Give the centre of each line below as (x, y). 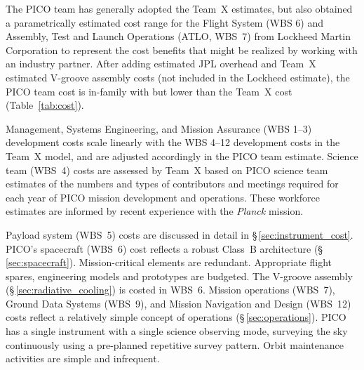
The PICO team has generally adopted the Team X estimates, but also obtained (179, 8)
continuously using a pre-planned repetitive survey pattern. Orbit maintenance (175, 344)
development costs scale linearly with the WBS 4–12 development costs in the (173, 142)
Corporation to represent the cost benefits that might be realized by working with (182, 49)
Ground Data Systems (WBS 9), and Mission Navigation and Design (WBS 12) (178, 303)
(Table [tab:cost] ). (45, 105)
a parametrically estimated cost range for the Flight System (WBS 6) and (165, 22)
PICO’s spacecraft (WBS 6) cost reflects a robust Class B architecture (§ (164, 248)
